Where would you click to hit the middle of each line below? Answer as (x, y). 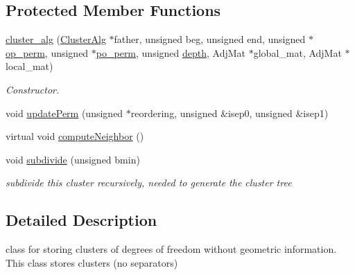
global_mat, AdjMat (297, 52)
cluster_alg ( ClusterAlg (56, 39)
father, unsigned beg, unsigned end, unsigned (210, 39)
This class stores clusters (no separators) (92, 262)
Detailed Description (81, 220)
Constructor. (33, 89)
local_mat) (29, 66)
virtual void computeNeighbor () (75, 136)
